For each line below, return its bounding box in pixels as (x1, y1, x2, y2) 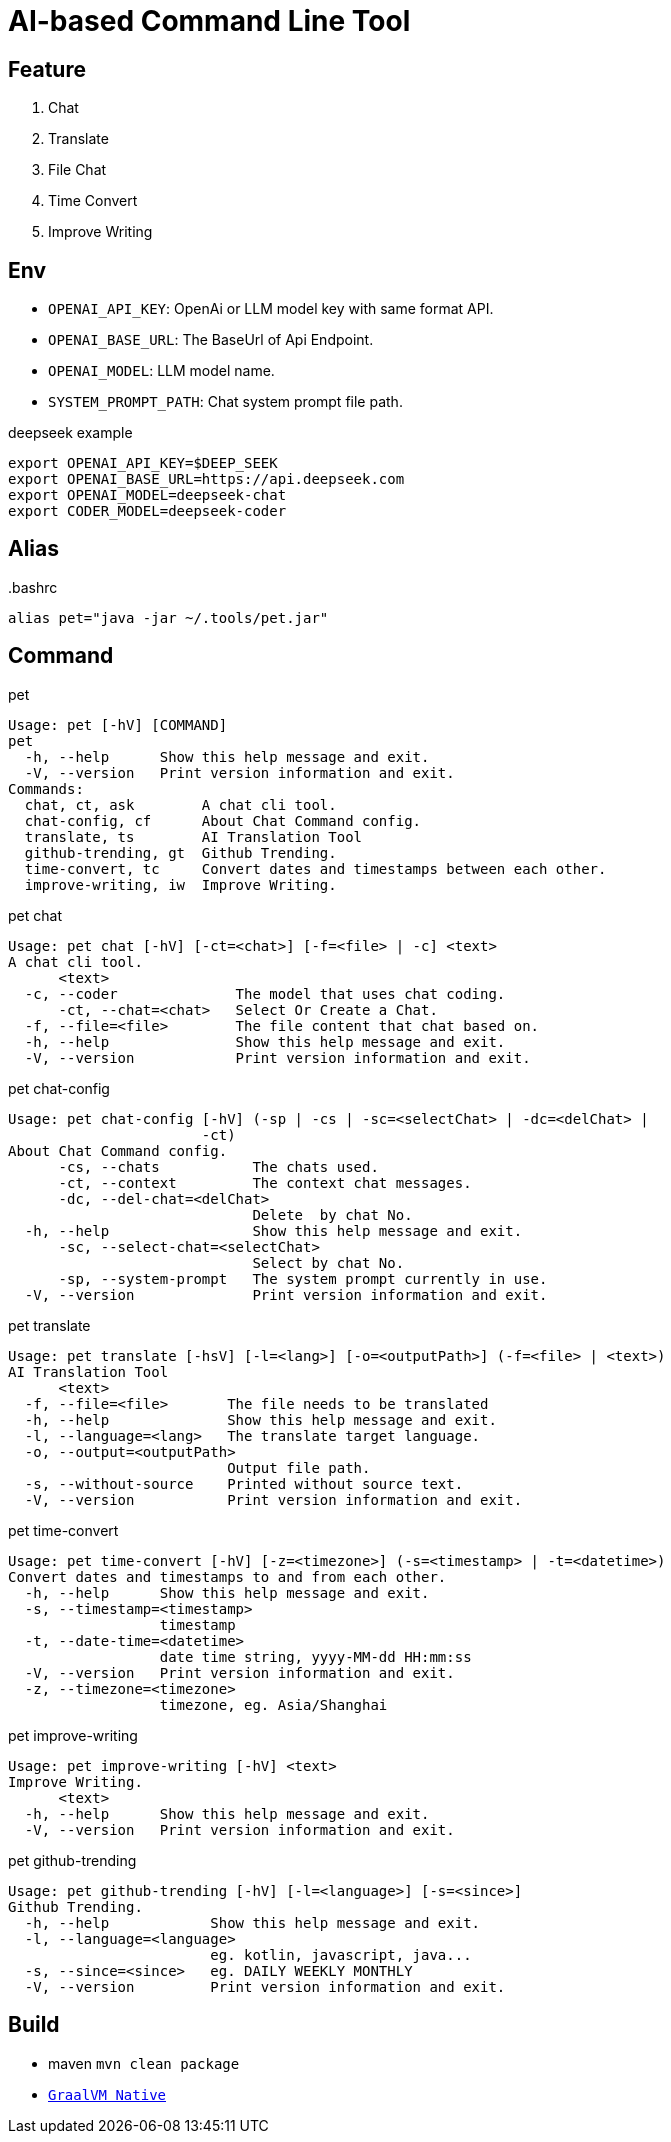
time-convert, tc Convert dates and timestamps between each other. (24, 860, 607, 877)
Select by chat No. (252, 1254, 405, 1271)
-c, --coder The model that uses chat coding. (24, 985, 506, 1002)
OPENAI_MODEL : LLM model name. (48, 362, 275, 380)
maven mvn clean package (48, 2054, 240, 2072)
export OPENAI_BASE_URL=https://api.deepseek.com (8, 471, 405, 488)
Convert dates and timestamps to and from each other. (8, 1568, 447, 1585)
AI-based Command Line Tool (8, 4, 411, 38)
